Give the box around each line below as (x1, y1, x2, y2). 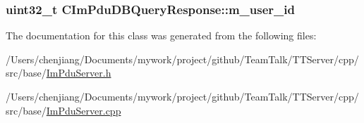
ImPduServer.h (46, 65, 111, 80)
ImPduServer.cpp (46, 103, 121, 117)
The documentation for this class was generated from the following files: (6, 28, 317, 43)
